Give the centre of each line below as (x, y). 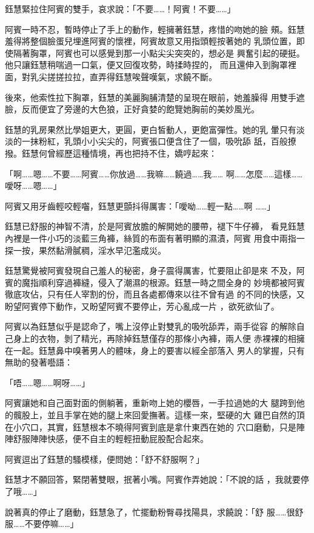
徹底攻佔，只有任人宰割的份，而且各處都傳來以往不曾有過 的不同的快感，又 (155, 294)
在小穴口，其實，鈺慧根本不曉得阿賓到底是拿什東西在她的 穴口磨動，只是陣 (155, 426)
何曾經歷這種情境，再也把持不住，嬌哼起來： (128, 153)
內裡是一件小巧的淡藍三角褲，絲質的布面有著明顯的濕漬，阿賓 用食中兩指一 (155, 238)
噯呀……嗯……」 (33, 185)
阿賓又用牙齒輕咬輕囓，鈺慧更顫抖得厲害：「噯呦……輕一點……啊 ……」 (140, 205)
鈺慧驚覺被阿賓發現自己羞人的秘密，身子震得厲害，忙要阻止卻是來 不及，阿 (155, 270)
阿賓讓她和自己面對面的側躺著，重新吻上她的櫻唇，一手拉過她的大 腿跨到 (151, 403)
